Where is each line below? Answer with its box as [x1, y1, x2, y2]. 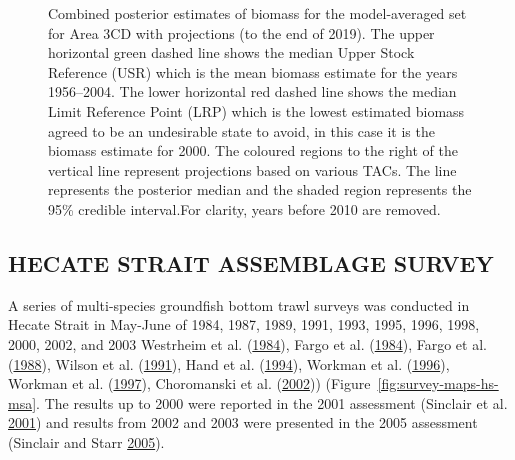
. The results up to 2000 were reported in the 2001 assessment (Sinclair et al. [36, 392, 508, 413]
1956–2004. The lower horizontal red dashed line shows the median [48, 81, 457, 102]
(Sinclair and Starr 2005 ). [8, 431, 165, 452]
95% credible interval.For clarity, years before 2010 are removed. [48, 198, 441, 219]
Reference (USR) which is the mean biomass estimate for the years [48, 61, 458, 82]
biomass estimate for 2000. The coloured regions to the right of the [48, 140, 458, 161]
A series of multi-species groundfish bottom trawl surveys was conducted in [8, 294, 470, 315]
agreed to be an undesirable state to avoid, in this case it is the [48, 120, 435, 141]
